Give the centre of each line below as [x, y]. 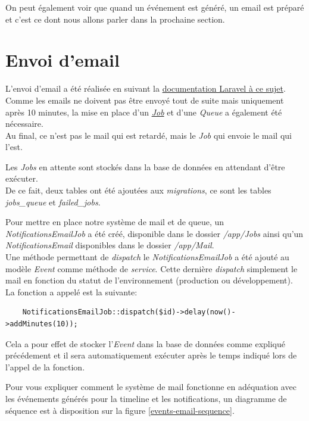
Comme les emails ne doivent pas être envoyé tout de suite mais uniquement [145, 100]
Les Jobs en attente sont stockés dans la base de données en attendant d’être [145, 166]
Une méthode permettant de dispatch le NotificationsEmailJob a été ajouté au [147, 257]
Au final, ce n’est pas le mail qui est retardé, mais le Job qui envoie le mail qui [149, 135]
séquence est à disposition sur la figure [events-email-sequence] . [120, 410]
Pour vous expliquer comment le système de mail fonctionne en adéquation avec [151, 387]
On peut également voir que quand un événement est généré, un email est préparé [155, 7]
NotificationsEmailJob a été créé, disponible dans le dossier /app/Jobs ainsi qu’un [154, 233]
